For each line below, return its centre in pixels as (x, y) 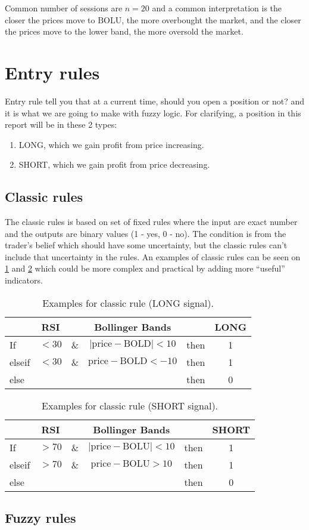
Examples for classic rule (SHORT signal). (130, 405)
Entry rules (52, 72)
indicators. (24, 280)
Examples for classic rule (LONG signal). (128, 303)
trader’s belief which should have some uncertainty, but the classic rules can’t (146, 245)
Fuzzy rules (40, 518)
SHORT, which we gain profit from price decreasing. (114, 164)
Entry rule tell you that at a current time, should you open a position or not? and (155, 101)
